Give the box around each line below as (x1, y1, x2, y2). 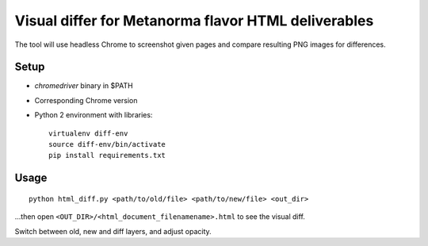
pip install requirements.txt (48, 151, 166, 160)
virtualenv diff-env (48, 129, 128, 138)
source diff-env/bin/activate (48, 140, 166, 149)
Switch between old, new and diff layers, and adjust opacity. (14, 226, 212, 236)
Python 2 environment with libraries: (34, 110, 153, 120)
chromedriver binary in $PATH (34, 81, 134, 90)
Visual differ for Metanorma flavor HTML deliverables (14, 12, 374, 29)
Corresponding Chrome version (34, 95, 138, 105)
